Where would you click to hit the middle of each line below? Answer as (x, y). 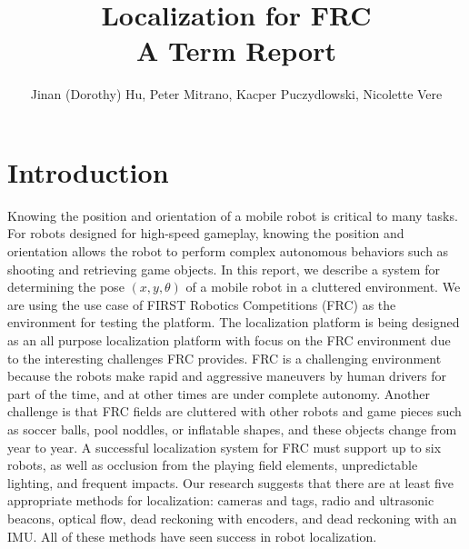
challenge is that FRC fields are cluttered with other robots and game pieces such (234, 411)
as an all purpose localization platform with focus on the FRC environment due (229, 340)
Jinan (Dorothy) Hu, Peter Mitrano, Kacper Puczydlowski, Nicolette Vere (236, 94)
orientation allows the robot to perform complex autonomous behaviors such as (228, 251)
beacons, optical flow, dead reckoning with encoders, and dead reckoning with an (232, 518)
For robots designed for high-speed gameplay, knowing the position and (206, 233)
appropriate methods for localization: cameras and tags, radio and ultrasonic (221, 500)
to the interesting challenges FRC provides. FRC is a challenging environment (225, 358)
